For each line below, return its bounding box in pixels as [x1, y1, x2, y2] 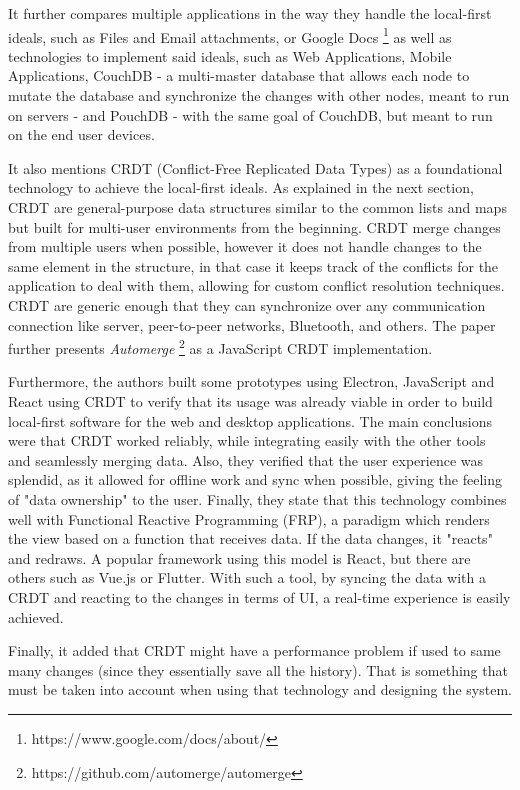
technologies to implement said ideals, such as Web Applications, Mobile [8, 45, 452, 66]
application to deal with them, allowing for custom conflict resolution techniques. [8, 275, 505, 296]
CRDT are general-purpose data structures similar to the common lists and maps [8, 197, 507, 217]
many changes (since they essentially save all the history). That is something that [8, 659, 508, 680]
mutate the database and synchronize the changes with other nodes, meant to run [8, 85, 510, 106]
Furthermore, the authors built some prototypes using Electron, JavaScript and [8, 371, 495, 392]
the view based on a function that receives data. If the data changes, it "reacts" [8, 528, 493, 549]
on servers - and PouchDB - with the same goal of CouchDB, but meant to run [8, 104, 493, 125]
